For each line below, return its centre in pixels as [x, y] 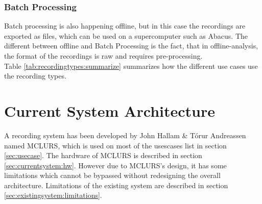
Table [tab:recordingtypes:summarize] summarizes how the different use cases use [131, 66]
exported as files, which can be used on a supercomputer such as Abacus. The [126, 35]
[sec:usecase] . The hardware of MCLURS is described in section [103, 155]
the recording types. [35, 76]
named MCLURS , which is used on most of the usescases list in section [115, 145]
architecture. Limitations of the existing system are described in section [116, 185]
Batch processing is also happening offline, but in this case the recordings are [125, 26]
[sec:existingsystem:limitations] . [53, 195]
